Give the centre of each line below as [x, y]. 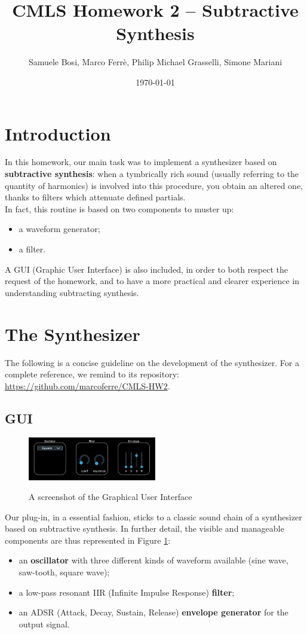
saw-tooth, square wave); [64, 572]
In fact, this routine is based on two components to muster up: [119, 208]
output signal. [44, 624]
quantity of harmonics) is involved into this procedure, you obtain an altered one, [154, 185]
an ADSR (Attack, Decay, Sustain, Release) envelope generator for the [153, 612]
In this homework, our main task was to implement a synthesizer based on [141, 162]
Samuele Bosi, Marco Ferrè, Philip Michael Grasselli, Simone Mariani [155, 62]
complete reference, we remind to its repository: [92, 374]
